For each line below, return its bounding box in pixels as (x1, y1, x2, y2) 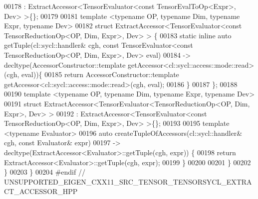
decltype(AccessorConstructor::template (4, 59, 126, 70)
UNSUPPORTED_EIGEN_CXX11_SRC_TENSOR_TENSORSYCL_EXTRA (4, 176, 252, 187)
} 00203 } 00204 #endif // (4, 167, 85, 177)
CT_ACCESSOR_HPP (4, 186, 78, 197)
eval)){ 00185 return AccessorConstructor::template (21, 69, 179, 80)
